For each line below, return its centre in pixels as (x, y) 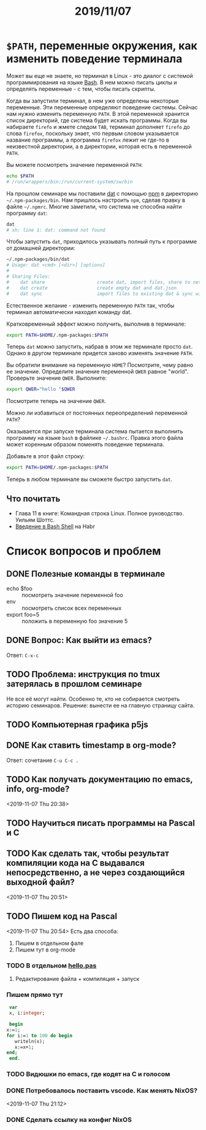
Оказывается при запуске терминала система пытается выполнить (95, 431)
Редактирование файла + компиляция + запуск (77, 978)
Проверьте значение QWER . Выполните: (57, 378)
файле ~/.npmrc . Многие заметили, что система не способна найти (94, 206)
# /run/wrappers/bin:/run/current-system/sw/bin (70, 182)
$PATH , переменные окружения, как (102, 46)
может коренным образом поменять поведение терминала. (85, 444)
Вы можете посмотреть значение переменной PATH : (74, 164)
